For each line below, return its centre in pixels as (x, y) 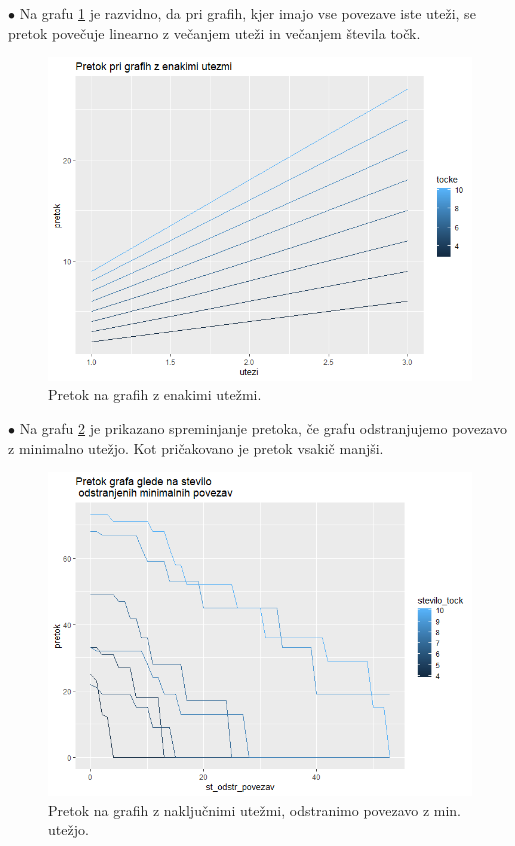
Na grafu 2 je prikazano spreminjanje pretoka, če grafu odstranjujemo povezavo (263, 428)
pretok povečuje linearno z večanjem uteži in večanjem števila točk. (214, 32)
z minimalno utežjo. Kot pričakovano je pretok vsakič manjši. (196, 447)
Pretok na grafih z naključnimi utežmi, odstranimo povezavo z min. (255, 809)
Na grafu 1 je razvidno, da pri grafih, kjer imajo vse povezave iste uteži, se (247, 13)
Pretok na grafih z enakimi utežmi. (155, 394)
